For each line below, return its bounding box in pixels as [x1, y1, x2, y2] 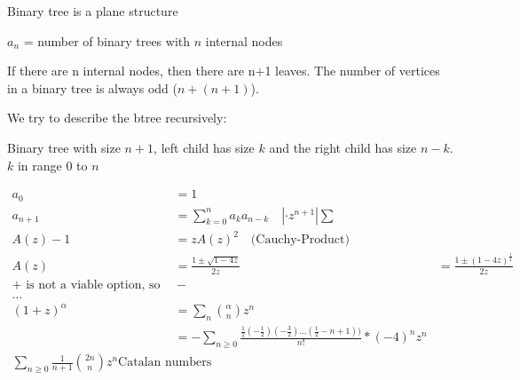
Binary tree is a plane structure [7, 2, 178, 20]
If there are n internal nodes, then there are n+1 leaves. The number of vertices [7, 61, 440, 80]
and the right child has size [269, 138, 417, 156]
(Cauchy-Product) [250, 234, 350, 247]
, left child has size [154, 138, 255, 156]
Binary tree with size [7, 138, 121, 156]
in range [17, 155, 62, 174]
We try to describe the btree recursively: [7, 108, 227, 127]
